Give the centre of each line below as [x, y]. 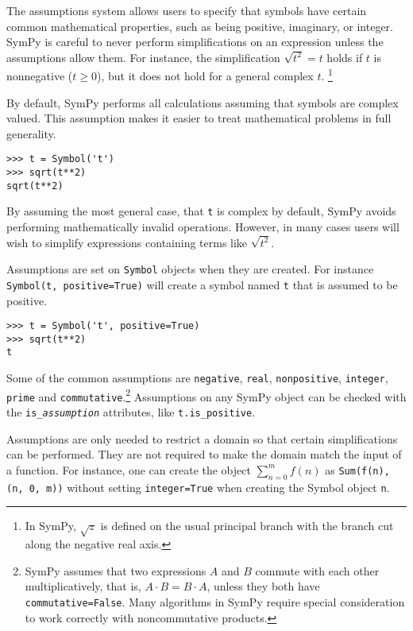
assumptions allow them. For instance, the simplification [143, 57]
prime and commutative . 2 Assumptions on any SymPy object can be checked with [206, 395]
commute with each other [317, 570]
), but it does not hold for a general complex [205, 76]
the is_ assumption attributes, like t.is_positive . [131, 412]
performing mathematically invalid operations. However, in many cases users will [203, 227]
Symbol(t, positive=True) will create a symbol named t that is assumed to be [202, 284]
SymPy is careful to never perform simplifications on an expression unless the [195, 42]
